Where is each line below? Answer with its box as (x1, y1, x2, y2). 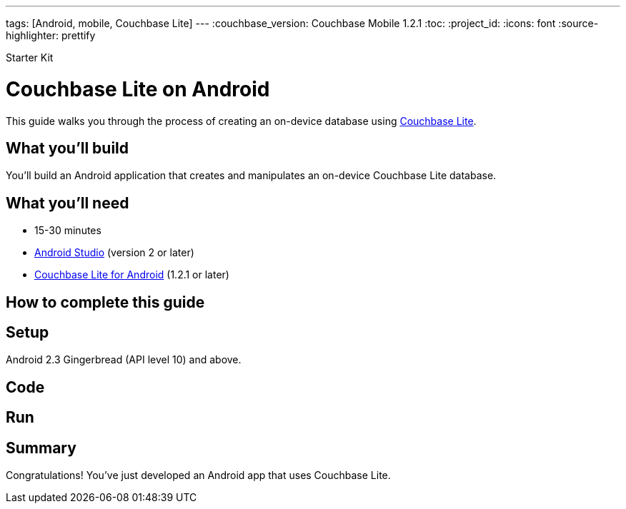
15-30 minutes (34, 224, 101, 237)
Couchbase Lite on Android (6, 76, 270, 101)
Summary (6, 438, 76, 457)
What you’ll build (6, 138, 129, 157)
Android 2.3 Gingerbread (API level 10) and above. (6, 353, 242, 366)
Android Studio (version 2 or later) (34, 246, 194, 259)
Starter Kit (6, 51, 54, 64)
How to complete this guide (6, 293, 205, 311)
